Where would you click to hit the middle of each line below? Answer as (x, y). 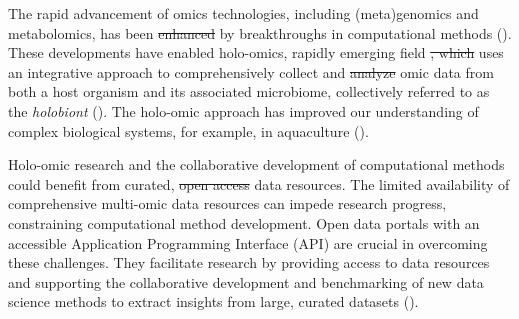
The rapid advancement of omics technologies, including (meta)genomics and (243, 13)
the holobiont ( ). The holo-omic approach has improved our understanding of (243, 110)
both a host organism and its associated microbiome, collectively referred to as (249, 91)
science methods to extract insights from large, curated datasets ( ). (213, 301)
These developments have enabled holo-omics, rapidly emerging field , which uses (256, 52)
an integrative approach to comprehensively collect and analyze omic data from (251, 71)
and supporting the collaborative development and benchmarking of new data (246, 281)
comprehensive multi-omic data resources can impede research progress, (227, 203)
